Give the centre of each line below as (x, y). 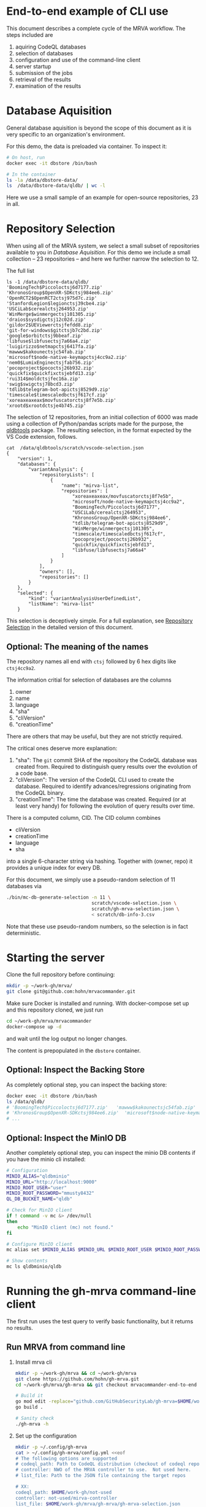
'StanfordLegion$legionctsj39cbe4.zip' (57, 304)
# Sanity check (35, 1418)
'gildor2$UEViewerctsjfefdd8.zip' (51, 325)
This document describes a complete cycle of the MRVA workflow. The (96, 28)
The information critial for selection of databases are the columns (89, 680)
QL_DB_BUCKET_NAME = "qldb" (39, 1199)
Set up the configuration (46, 1436)
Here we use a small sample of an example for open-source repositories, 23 (102, 197)
